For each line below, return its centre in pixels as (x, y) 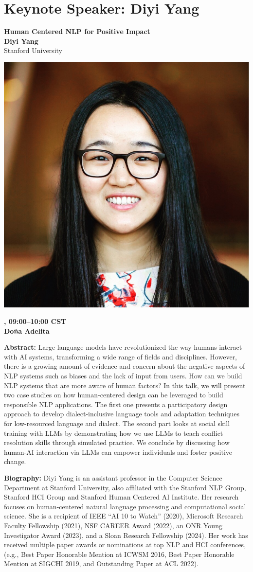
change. (15, 461)
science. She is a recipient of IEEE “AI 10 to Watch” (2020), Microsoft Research (124, 516)
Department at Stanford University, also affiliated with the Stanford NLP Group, (125, 487)
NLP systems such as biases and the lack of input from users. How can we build (123, 376)
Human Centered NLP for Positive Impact (77, 31)
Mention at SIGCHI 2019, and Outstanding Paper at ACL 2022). (101, 563)
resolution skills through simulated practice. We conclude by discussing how (117, 442)
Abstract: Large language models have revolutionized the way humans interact (123, 347)
